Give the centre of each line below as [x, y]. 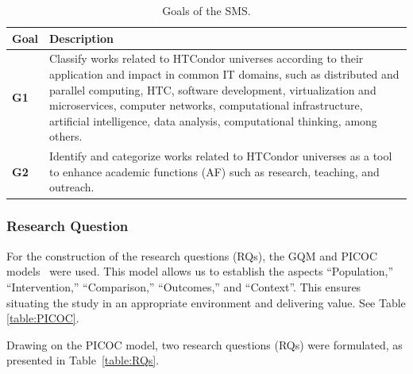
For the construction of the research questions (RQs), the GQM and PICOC [192, 255]
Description [82, 38]
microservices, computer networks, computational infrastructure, [206, 105]
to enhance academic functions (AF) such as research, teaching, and [214, 171]
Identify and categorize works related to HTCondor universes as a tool [221, 156]
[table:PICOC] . [43, 318]
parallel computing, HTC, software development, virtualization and [213, 89]
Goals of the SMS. [206, 10]
